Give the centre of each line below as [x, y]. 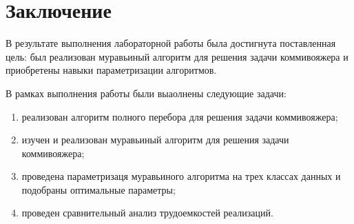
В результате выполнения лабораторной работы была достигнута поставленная [171, 43]
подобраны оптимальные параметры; [98, 189]
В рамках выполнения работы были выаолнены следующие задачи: [146, 93]
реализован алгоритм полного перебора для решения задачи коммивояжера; [180, 116]
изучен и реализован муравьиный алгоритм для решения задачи [155, 140]
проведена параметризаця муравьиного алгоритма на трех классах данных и [181, 176]
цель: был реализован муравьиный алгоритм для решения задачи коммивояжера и [177, 56]
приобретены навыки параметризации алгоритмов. [111, 70]
